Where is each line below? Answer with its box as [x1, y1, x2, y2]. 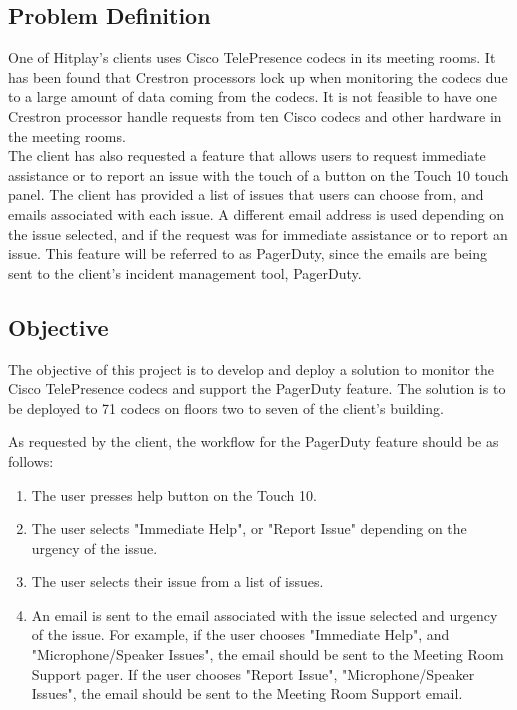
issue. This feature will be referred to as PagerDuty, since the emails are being [8, 243, 487, 264]
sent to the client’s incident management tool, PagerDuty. [8, 262, 362, 283]
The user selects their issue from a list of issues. [31, 571, 324, 592]
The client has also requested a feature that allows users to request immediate [8, 145, 486, 166]
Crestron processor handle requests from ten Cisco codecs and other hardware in [8, 105, 502, 126]
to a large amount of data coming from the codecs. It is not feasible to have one [8, 86, 498, 107]
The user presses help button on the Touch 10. [31, 484, 317, 505]
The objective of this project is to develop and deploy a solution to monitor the [8, 358, 495, 379]
